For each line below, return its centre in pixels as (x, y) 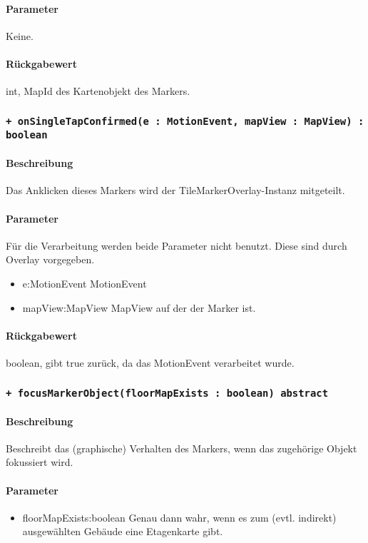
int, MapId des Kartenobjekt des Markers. (98, 91)
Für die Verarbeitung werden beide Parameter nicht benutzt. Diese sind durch (177, 245)
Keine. (20, 35)
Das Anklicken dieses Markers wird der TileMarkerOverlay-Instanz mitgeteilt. (175, 190)
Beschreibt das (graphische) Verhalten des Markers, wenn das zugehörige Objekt (182, 448)
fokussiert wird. (40, 462)
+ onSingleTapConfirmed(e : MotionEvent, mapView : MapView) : (185, 121)
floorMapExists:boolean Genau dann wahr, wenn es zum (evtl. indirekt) (179, 517)
